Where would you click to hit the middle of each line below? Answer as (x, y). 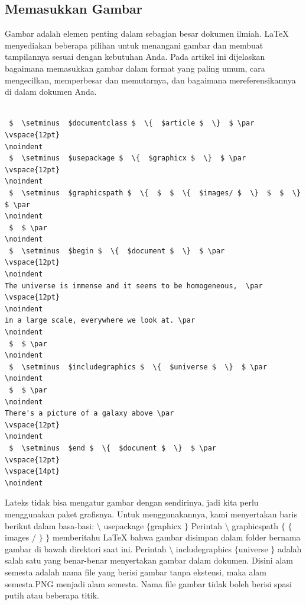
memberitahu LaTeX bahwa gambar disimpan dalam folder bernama (176, 537)
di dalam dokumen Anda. (51, 91)
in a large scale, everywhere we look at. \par (100, 321)
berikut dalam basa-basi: (50, 525)
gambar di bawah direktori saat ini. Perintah (86, 548)
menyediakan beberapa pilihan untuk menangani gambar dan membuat (134, 45)
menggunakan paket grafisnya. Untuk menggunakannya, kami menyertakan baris (151, 514)
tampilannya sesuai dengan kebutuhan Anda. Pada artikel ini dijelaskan (135, 57)
